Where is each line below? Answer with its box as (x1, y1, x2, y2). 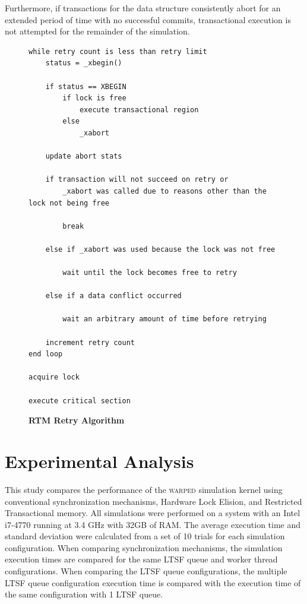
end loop (29, 350, 63, 359)
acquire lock (29, 373, 80, 382)
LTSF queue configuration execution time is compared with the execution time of (5, 576, 301, 589)
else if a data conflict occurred (45, 292, 182, 301)
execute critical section (29, 396, 131, 405)
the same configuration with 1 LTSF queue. (5, 588, 163, 600)
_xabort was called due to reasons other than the (62, 186, 267, 195)
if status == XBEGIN (45, 82, 126, 91)
